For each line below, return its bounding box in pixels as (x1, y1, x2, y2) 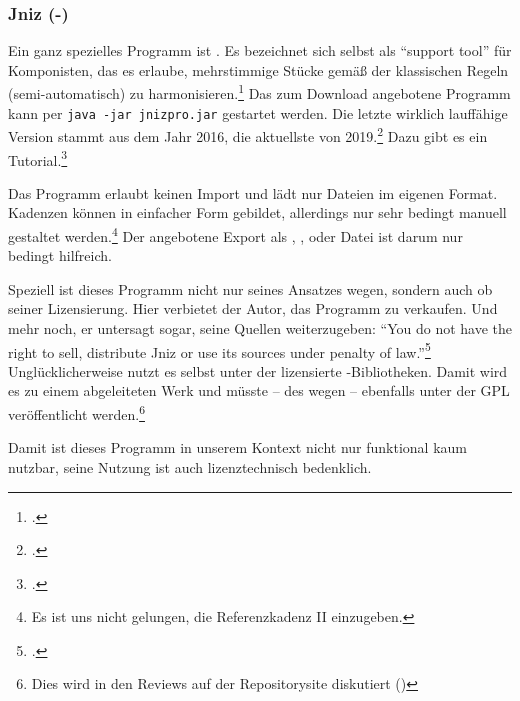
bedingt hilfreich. (8, 245, 112, 266)
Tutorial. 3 (8, 146, 68, 170)
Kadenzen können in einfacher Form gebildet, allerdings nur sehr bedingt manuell (8, 202, 507, 223)
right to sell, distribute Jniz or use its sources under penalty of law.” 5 (8, 338, 431, 362)
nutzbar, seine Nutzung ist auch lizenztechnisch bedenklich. (8, 456, 372, 477)
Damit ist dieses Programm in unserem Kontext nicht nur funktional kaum (8, 437, 467, 458)
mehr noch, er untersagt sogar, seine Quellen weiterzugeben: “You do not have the (8, 318, 513, 339)
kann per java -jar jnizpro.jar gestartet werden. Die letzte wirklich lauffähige (8, 102, 508, 123)
